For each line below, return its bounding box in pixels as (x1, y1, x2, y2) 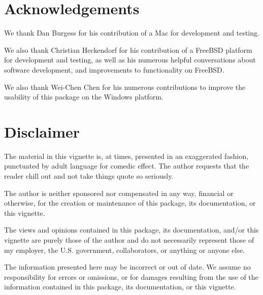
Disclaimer (4, 121, 80, 142)
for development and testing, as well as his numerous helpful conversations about (4, 54, 256, 65)
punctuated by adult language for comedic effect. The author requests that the (4, 160, 249, 171)
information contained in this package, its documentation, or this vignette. (4, 281, 236, 292)
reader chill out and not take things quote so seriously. (4, 171, 174, 181)
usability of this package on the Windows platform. (4, 91, 163, 102)
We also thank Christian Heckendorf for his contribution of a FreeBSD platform (4, 44, 252, 55)
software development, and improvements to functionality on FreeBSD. (4, 64, 224, 75)
